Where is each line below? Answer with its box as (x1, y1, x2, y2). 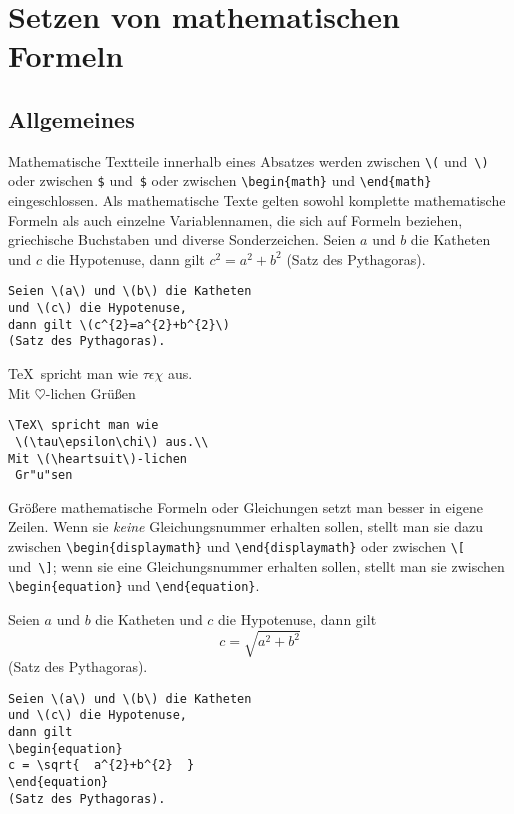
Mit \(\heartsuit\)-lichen (8, 451, 187, 466)
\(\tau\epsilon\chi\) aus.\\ (15, 434, 209, 449)
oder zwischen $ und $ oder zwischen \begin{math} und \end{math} (8, 170, 432, 191)
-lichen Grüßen (45, 382, 136, 403)
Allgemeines (8, 103, 135, 134)
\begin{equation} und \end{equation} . (8, 575, 260, 596)
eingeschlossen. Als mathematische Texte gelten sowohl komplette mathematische (8, 190, 506, 211)
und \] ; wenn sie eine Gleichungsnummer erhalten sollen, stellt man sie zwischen (8, 555, 505, 576)
